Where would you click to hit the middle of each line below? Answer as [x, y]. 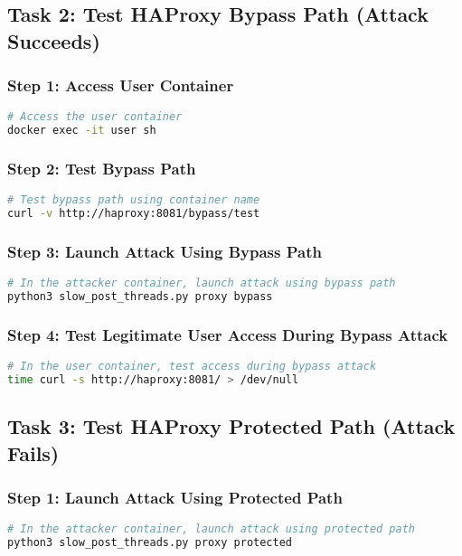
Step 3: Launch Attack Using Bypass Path [165, 252]
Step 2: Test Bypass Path [102, 169]
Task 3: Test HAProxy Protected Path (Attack [231, 426]
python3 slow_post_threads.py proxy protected [150, 543]
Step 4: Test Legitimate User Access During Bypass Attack [228, 335]
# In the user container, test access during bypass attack [192, 367]
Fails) [33, 452]
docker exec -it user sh [82, 131]
